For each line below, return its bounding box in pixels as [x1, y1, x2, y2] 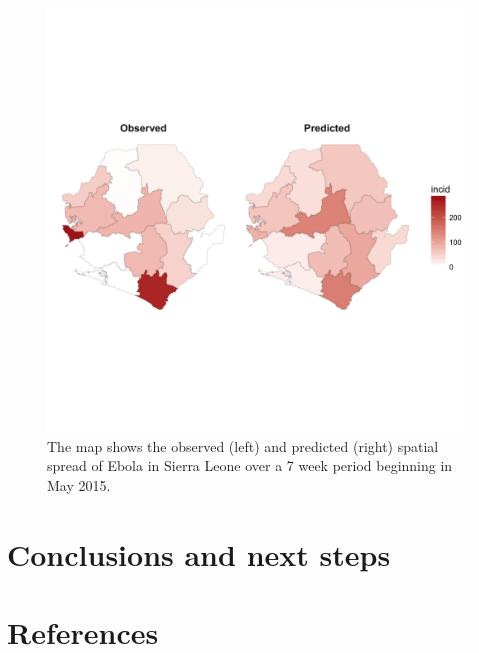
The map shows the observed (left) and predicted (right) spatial [47, 435, 439, 456]
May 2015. [47, 474, 111, 495]
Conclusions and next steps [7, 533, 391, 574]
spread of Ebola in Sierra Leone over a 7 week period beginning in [47, 455, 453, 476]
